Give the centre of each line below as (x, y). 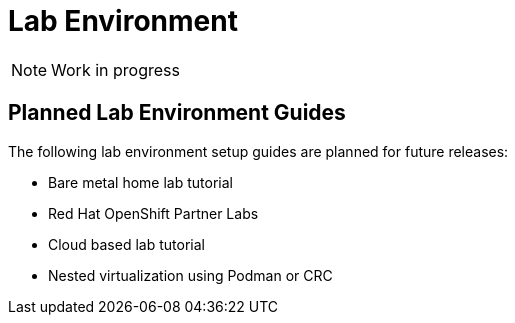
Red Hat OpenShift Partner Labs (153, 213)
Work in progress (115, 69)
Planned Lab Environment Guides (177, 113)
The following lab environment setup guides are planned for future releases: (258, 151)
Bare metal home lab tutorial (140, 182)
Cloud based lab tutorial (126, 244)
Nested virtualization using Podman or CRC (190, 275)
